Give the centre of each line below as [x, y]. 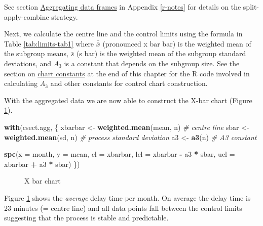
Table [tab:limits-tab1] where [49, 43]
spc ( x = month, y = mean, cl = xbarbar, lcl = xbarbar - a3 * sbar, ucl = [120, 154]
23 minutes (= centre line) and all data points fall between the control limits [123, 208]
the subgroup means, [36, 53]
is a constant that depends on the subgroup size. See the [152, 63]
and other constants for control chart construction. [129, 83]
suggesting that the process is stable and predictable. [86, 218]
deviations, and [28, 63]
